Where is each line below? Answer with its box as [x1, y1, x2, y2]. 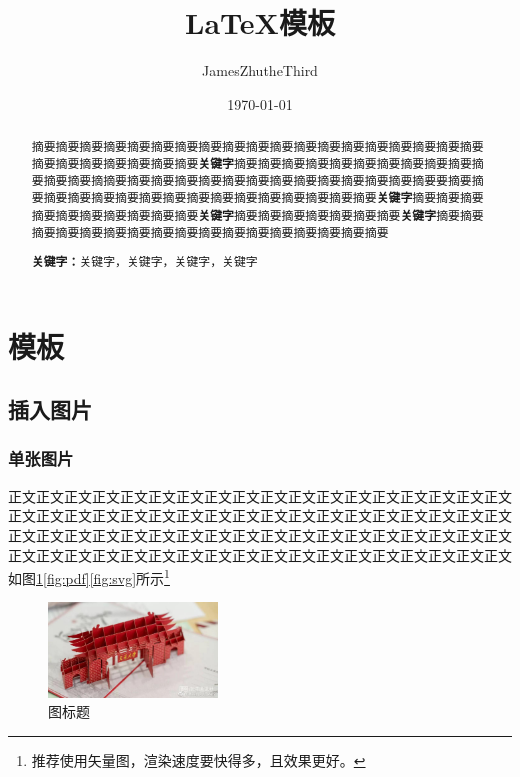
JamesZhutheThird [202, 60, 318, 81]
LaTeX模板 [185, 2, 335, 43]
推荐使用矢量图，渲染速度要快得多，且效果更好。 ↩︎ [31, 749, 366, 770]
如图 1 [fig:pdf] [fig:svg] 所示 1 [8, 565, 170, 588]
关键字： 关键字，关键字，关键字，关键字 [31, 252, 258, 270]
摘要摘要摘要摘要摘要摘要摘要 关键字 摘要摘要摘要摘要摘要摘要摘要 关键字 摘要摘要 [31, 206, 484, 224]
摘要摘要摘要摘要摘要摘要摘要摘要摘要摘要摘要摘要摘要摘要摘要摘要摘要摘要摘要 [31, 138, 484, 155]
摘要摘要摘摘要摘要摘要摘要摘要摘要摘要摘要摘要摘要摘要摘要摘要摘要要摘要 [43, 172, 472, 189]
